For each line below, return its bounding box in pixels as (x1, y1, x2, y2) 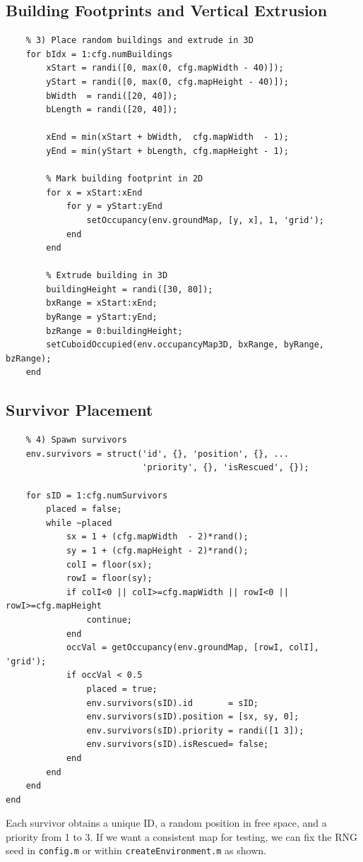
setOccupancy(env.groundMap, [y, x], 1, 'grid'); (86, 215, 325, 225)
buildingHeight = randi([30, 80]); (46, 284, 213, 294)
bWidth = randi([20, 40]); (46, 90, 178, 101)
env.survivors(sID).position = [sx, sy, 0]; (86, 712, 299, 722)
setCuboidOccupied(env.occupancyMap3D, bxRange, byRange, (46, 340, 325, 350)
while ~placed (46, 517, 112, 528)
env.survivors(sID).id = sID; (86, 698, 258, 708)
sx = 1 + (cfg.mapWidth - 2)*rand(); (66, 532, 249, 542)
